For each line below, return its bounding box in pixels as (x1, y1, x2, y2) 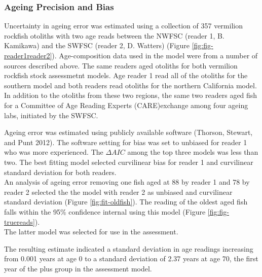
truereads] (4, 216, 35, 227)
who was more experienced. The (4, 147, 103, 157)
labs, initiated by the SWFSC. (4, 110, 98, 120)
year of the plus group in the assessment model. (4, 263, 152, 273)
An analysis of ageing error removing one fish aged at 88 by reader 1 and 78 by (4, 177, 250, 187)
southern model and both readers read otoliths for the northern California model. (4, 80, 257, 90)
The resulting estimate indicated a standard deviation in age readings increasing (4, 243, 253, 254)
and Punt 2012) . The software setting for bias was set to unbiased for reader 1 (4, 136, 247, 147)
